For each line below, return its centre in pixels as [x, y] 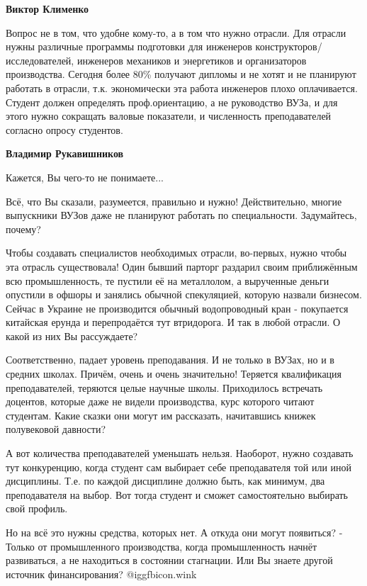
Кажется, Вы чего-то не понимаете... [85, 177]
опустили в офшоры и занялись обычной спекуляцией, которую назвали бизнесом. [184, 294]
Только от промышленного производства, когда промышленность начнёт [162, 546]
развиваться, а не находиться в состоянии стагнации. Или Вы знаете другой [169, 560]
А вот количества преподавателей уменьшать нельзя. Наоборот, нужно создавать [180, 453]
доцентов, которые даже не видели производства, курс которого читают [160, 401]
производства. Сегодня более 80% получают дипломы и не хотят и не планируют [181, 74]
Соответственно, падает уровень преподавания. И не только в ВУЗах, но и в [170, 360]
